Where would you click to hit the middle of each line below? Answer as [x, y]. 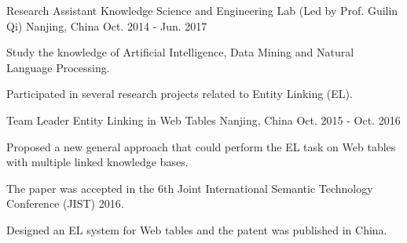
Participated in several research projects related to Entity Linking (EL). [180, 94]
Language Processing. [58, 67]
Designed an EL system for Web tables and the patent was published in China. [197, 229]
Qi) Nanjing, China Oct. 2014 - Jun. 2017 [107, 25]
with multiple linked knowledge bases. [97, 162]
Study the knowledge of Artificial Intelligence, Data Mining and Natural [180, 52]
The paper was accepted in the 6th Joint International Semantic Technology [190, 188]
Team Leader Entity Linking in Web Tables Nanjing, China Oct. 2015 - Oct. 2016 [203, 120]
